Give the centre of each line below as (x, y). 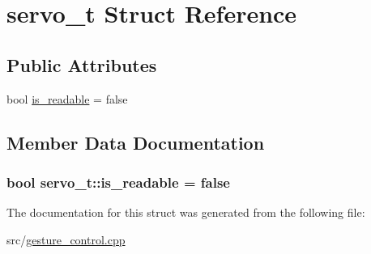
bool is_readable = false (67, 98)
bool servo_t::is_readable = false (118, 182)
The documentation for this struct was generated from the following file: (186, 212)
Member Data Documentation (136, 142)
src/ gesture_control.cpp (66, 239)
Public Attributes (82, 64)
